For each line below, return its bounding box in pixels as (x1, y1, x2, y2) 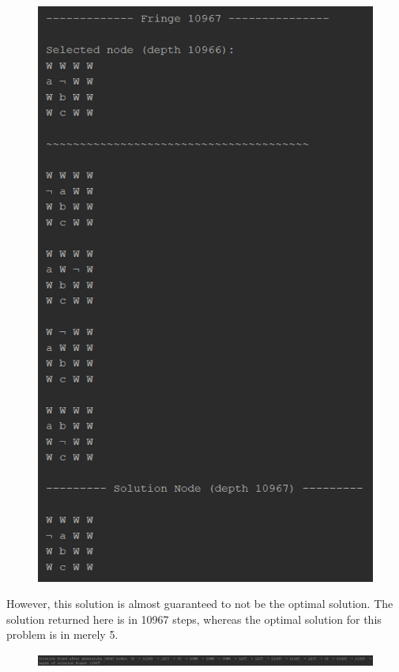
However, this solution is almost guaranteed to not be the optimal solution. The (6, 595, 393, 612)
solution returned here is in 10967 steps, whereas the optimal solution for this (6, 610, 382, 627)
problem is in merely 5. (6, 626, 119, 643)
